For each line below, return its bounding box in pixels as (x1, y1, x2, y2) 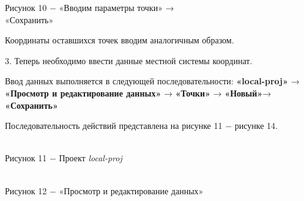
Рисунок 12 (5, 184, 47, 197)
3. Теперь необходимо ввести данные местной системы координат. (5, 54, 253, 67)
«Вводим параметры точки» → (59, 1, 174, 13)
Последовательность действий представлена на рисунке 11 (5, 119, 223, 132)
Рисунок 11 (5, 152, 47, 164)
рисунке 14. (234, 119, 278, 132)
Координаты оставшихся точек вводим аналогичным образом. (5, 34, 234, 46)
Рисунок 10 (5, 1, 47, 13)
